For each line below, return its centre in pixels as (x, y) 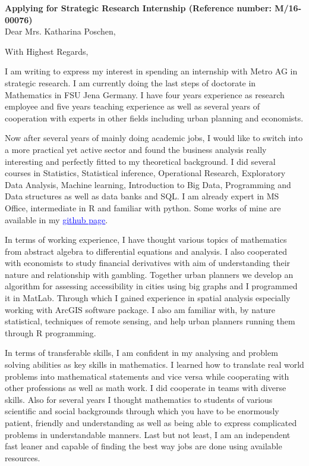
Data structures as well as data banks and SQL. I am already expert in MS (142, 196)
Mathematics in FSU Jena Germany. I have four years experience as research (145, 94)
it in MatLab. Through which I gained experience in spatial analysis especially (148, 298)
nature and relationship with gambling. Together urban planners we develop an (149, 274)
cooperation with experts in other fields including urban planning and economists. (154, 118)
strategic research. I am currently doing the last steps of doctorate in (130, 82)
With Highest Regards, (47, 51)
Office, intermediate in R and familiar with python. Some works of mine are (143, 207)
